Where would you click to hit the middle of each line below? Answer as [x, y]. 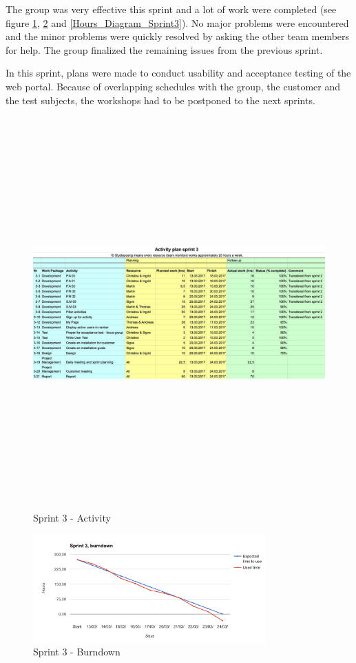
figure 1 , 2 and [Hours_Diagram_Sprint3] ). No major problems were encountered [177, 22]
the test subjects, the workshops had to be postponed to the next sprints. [160, 100]
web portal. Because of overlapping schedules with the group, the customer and [173, 86]
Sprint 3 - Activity [72, 517]
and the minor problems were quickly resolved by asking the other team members [178, 36]
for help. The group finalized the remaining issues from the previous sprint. [164, 49]
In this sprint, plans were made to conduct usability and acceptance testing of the [178, 73]
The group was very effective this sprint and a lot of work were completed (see [171, 9]
